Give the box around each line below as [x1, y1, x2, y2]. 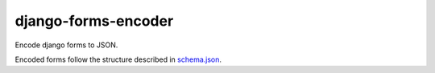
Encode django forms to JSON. [14, 40, 118, 50]
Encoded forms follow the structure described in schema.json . [14, 55, 222, 64]
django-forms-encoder [14, 12, 174, 30]
